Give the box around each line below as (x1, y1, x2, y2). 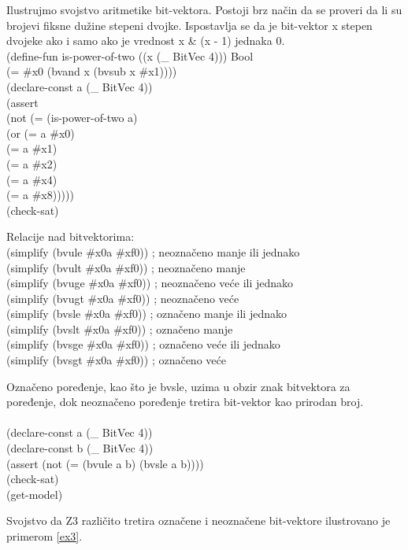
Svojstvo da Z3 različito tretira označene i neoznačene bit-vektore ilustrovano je (6, 512, 391, 529)
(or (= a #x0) (6, 124, 75, 141)
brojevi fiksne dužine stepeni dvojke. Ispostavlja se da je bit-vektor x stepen (6, 17, 373, 33)
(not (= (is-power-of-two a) (6, 109, 138, 126)
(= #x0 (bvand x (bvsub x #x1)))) (6, 63, 177, 79)
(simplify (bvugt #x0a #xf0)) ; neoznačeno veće (6, 290, 239, 306)
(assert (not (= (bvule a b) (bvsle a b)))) (6, 455, 204, 471)
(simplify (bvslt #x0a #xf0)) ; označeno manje (6, 320, 233, 337)
